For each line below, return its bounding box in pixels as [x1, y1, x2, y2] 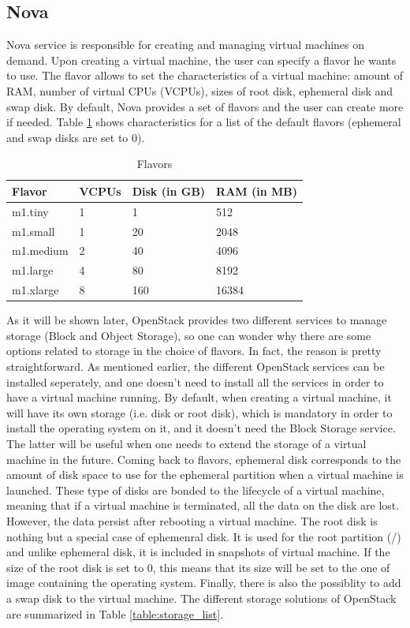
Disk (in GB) [132, 182, 206, 199]
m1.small [12, 222, 55, 239]
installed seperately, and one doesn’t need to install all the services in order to [6, 373, 384, 390]
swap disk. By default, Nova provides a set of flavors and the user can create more [6, 98, 404, 114]
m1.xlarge [12, 282, 59, 298]
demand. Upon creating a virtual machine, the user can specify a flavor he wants [6, 51, 397, 68]
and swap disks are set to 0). [6, 129, 145, 145]
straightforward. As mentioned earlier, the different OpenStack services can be [6, 358, 385, 375]
